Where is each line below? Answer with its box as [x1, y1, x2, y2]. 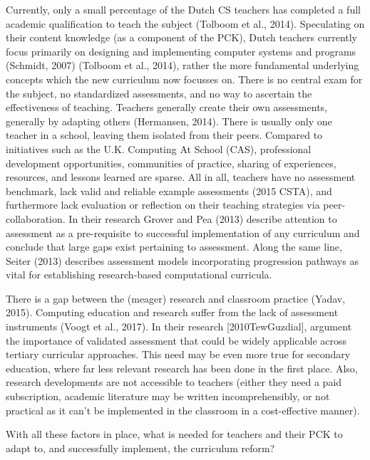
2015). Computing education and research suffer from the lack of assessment [6, 305, 339, 320]
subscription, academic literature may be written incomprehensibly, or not [6, 389, 330, 404]
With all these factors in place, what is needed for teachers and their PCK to [6, 427, 343, 441]
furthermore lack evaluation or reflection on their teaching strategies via [6, 197, 320, 212]
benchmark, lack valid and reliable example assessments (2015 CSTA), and [6, 183, 332, 198]
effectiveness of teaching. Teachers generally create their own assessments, [6, 100, 327, 115]
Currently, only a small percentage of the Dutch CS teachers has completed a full [6, 2, 361, 16]
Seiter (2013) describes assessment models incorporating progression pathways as [6, 253, 359, 268]
